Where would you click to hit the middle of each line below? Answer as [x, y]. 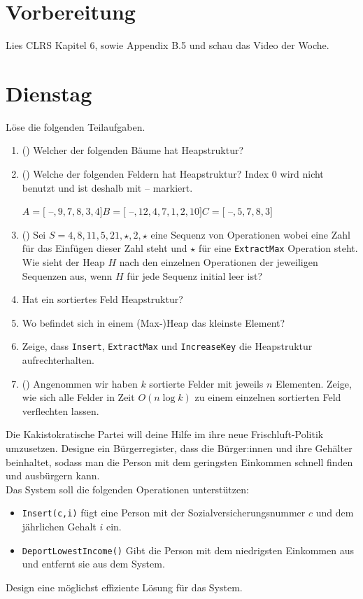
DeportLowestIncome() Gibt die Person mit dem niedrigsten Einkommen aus [188, 550]
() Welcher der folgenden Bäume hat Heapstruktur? [133, 150]
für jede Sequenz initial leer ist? [195, 275]
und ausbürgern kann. [53, 475]
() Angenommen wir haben [80, 383]
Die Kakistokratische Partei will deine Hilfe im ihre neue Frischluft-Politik [165, 434]
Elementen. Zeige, [314, 383]
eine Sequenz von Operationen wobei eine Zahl [250, 234]
